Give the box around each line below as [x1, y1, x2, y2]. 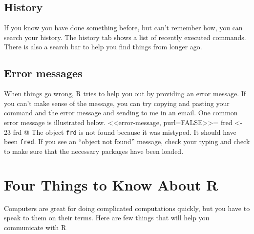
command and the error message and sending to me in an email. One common [4, 107, 238, 118]
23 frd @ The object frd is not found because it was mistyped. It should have [4, 127, 236, 137]
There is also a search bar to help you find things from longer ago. [4, 42, 202, 52]
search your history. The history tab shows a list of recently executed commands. [4, 32, 246, 42]
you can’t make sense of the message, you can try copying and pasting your [4, 98, 230, 108]
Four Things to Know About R [4, 174, 218, 194]
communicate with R [4, 222, 66, 232]
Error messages [4, 65, 83, 81]
